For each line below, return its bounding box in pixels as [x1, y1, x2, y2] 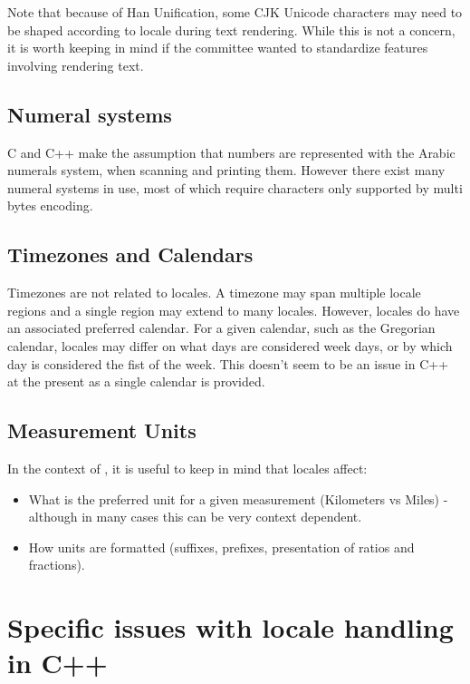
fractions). [28, 555, 85, 574]
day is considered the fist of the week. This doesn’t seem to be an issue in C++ [7, 354, 449, 373]
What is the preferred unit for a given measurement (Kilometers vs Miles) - [28, 489, 448, 508]
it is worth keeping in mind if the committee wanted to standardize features [7, 38, 428, 57]
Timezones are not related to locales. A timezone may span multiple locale [7, 283, 421, 302]
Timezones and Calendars [7, 240, 254, 269]
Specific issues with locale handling [7, 609, 454, 646]
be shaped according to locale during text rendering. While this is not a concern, [7, 20, 456, 39]
